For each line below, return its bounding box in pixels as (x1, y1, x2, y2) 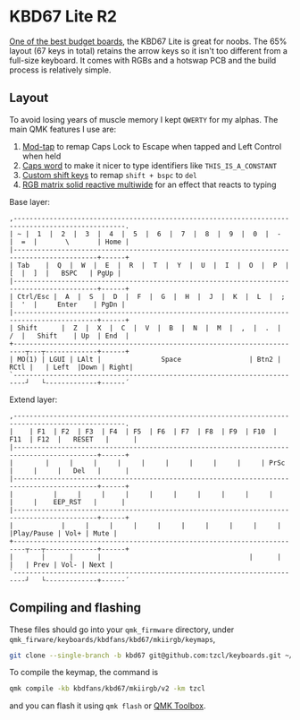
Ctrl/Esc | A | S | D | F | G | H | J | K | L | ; (17, 292, 286, 301)
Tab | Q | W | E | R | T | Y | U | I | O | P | (17, 261, 290, 270)
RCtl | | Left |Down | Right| (9, 363, 134, 372)
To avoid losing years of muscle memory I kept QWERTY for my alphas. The (9, 114, 279, 124)
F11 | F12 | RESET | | (9, 434, 138, 444)
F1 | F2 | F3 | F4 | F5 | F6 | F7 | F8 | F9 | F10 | (37, 427, 278, 436)
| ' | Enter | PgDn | (9, 300, 126, 309)
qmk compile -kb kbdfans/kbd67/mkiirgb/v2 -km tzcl (9, 684, 205, 693)
